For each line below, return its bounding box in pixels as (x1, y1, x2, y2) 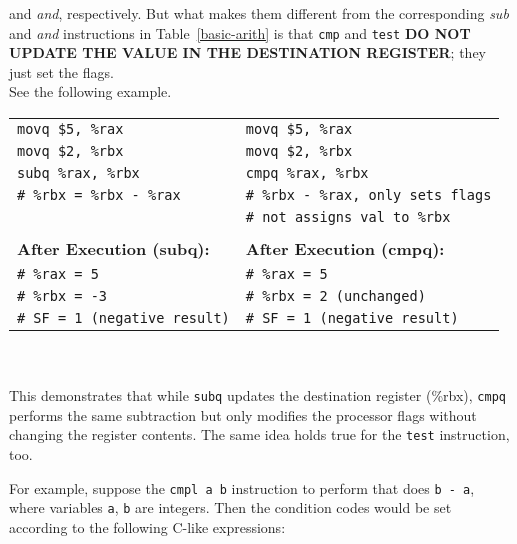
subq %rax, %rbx (17, 165, 140, 182)
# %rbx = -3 (17, 288, 108, 305)
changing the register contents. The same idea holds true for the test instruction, (9, 424, 510, 445)
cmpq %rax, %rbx (245, 165, 369, 182)
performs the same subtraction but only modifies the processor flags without (9, 404, 477, 425)
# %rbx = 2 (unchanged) (245, 288, 426, 305)
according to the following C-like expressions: (9, 517, 286, 538)
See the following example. (9, 81, 172, 102)
